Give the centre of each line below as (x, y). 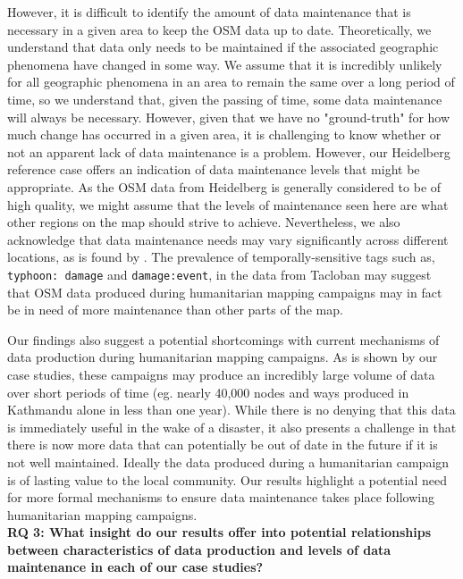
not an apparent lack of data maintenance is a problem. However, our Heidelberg (229, 151)
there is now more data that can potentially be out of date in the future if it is (223, 445)
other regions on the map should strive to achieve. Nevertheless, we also (204, 222)
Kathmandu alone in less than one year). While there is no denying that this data (231, 410)
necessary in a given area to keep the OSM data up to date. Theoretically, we (219, 29)
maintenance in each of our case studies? (135, 567)
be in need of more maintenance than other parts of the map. (175, 310)
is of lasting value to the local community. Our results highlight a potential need (227, 479)
